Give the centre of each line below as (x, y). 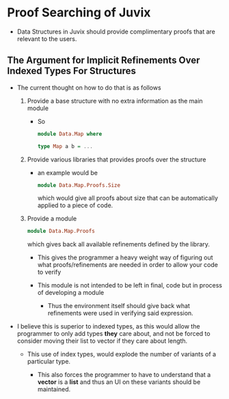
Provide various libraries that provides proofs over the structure (117, 159)
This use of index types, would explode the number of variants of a (122, 355)
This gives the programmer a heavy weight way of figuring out (125, 257)
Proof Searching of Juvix (79, 13)
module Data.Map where (70, 134)
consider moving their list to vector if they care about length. (102, 341)
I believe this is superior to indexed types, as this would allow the (108, 326)
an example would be (67, 172)
